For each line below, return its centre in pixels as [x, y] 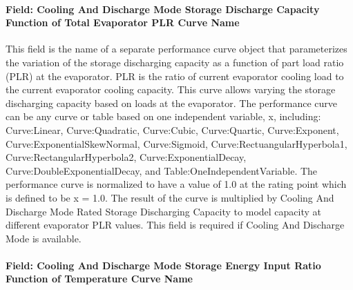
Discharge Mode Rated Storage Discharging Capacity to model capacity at [164, 211]
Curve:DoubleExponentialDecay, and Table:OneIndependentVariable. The [162, 170]
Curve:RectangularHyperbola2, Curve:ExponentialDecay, [126, 157]
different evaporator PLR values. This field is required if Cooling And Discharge [175, 225]
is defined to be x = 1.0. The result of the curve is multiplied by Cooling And [170, 197]
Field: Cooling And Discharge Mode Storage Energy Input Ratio [163, 265]
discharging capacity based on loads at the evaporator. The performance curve [171, 103]
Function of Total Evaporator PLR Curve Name [123, 22]
